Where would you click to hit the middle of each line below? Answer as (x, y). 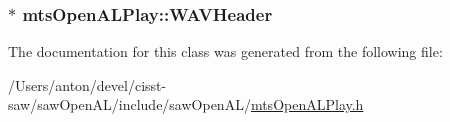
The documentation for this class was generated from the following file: (225, 51)
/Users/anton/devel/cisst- (87, 84)
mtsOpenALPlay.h (307, 104)
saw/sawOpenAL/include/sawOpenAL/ (129, 104)
